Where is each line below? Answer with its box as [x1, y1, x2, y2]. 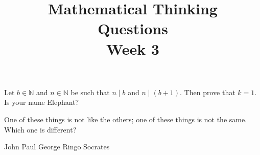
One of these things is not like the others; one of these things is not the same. [4, 114, 247, 124]
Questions [98, 18, 168, 39]
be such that [70, 86, 110, 97]
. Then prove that [180, 86, 235, 97]
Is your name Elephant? [4, 97, 79, 107]
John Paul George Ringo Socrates [4, 141, 110, 152]
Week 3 [106, 38, 159, 59]
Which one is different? [4, 124, 77, 135]
